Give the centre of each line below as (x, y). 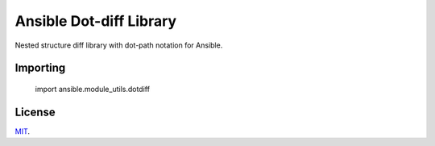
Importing (40, 68)
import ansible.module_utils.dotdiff (93, 89)
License (35, 112)
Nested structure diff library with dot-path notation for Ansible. (119, 45)
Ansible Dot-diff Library (96, 21)
